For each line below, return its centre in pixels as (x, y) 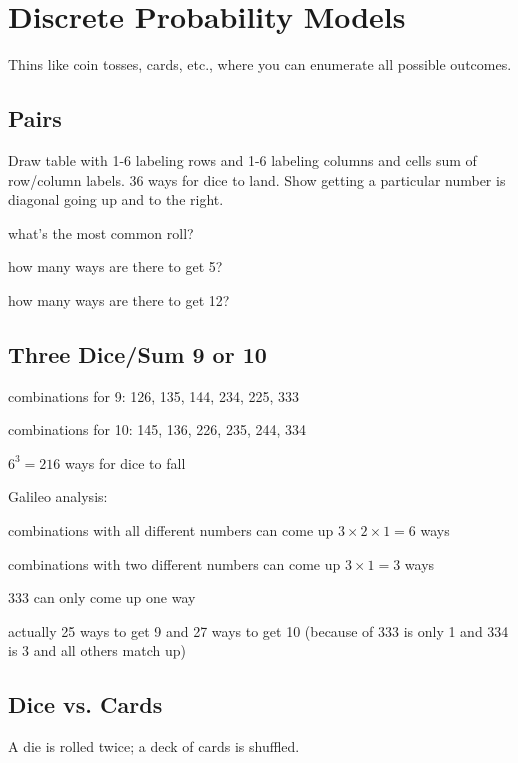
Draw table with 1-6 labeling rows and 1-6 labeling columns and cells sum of (242, 159)
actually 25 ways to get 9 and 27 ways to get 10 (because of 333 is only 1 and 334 (258, 630)
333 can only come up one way (102, 597)
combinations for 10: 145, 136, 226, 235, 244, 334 (157, 429)
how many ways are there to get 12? (119, 299)
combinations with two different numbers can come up (174, 563)
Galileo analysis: (58, 496)
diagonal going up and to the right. (116, 199)
